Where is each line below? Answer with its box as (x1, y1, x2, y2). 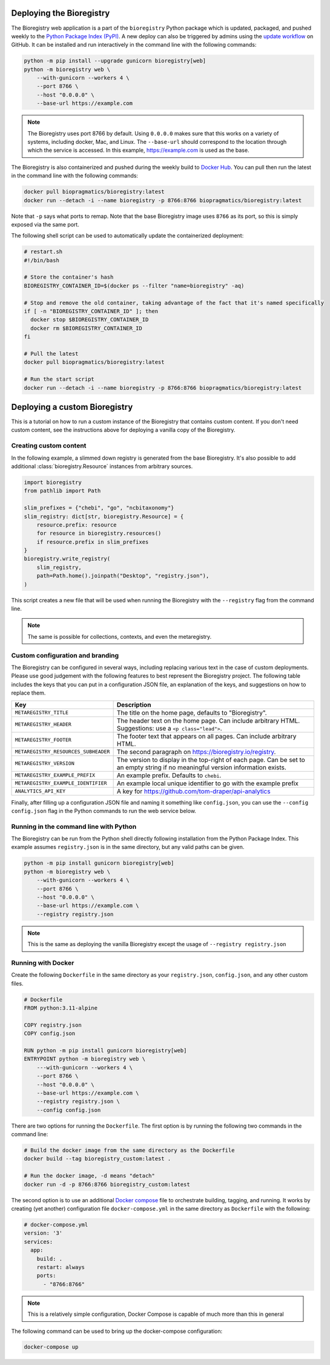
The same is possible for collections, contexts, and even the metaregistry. (27, 633, 212, 640)
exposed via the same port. (11, 220, 80, 228)
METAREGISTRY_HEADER (15, 721, 72, 727)
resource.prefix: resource (36, 521, 117, 528)
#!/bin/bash (24, 257, 60, 264)
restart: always (36, 1264, 85, 1270)
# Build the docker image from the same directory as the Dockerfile (24, 1147, 235, 1154)
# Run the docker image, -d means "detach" (24, 1173, 156, 1179)
